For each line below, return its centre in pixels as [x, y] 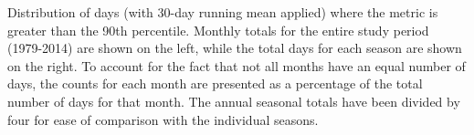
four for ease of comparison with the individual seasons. [163, 119]
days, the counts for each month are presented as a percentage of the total [215, 83]
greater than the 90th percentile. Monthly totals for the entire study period [218, 30]
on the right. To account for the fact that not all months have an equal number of [237, 65]
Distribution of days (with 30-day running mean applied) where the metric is [223, 12]
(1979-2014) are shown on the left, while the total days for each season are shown [235, 48]
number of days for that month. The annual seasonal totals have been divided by [234, 101]
